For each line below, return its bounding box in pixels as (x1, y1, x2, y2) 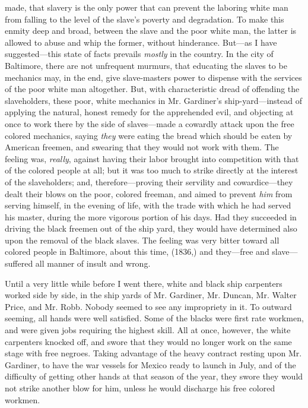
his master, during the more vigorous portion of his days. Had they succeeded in (5, 210, 297, 223)
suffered (5, 257, 33, 270)
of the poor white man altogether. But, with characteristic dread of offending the (5, 83, 300, 95)
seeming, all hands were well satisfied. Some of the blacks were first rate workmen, (5, 312, 304, 324)
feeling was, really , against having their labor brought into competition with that (5, 152, 299, 165)
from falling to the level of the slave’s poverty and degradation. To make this (5, 12, 284, 25)
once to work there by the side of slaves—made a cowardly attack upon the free (5, 117, 294, 129)
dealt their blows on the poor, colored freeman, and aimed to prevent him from (5, 187, 293, 200)
